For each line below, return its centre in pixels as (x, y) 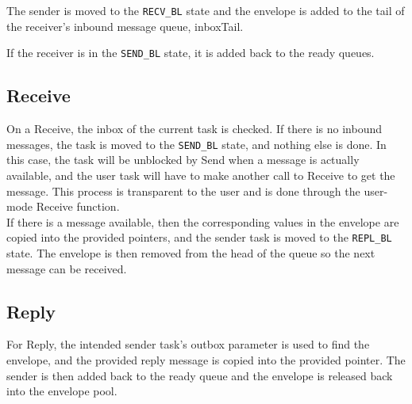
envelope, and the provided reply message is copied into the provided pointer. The (206, 359)
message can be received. (67, 268)
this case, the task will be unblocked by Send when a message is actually (183, 160)
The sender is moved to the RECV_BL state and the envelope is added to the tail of (206, 10)
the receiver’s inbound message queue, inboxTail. (125, 26)
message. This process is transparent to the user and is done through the (183, 191)
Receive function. (78, 206)
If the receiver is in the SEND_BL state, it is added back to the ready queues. (191, 53)
